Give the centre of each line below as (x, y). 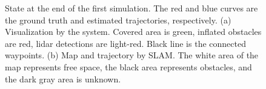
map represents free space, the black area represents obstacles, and (128, 66)
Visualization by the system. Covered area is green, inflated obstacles (133, 32)
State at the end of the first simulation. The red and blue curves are (131, 8)
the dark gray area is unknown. (63, 78)
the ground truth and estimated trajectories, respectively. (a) (118, 20)
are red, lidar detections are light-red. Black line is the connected (125, 43)
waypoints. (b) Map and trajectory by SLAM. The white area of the (132, 55)
